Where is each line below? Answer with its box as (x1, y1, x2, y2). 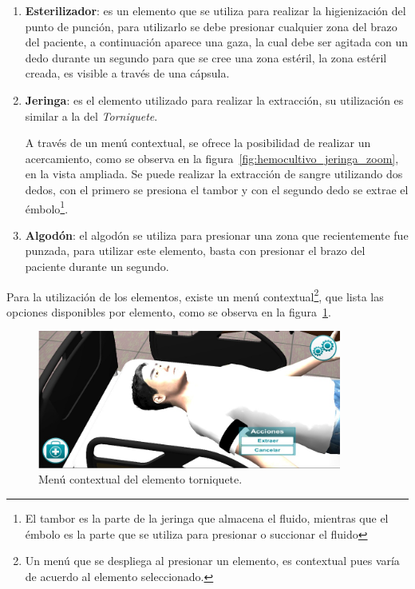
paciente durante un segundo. (25, 257, 169, 274)
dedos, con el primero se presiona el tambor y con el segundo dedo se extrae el (25, 181, 409, 197)
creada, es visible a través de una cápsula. (25, 65, 230, 82)
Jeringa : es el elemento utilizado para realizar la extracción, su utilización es (25, 91, 404, 108)
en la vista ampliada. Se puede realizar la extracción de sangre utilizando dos (25, 165, 403, 182)
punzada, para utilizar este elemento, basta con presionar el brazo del (25, 242, 366, 259)
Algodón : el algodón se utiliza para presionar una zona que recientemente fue (25, 226, 409, 243)
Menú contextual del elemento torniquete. (38, 471, 243, 488)
